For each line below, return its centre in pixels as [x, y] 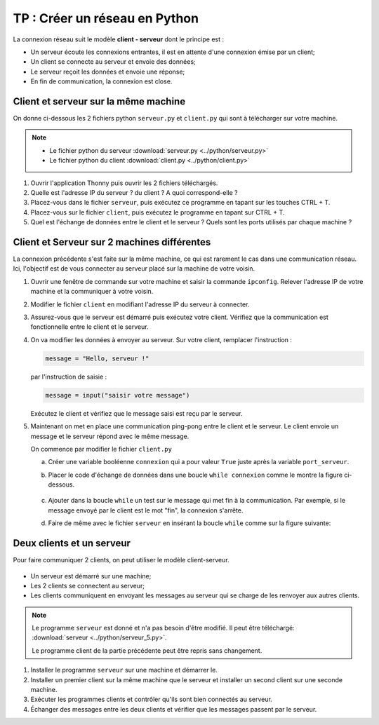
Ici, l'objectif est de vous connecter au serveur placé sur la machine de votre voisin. [134, 269]
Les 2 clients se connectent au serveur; [88, 585]
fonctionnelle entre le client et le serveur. [89, 327]
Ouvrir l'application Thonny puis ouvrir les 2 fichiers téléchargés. [124, 183]
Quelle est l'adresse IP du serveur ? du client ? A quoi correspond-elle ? [134, 192]
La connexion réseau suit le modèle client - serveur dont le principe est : [119, 39]
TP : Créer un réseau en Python [106, 18]
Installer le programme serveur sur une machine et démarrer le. [124, 670]
